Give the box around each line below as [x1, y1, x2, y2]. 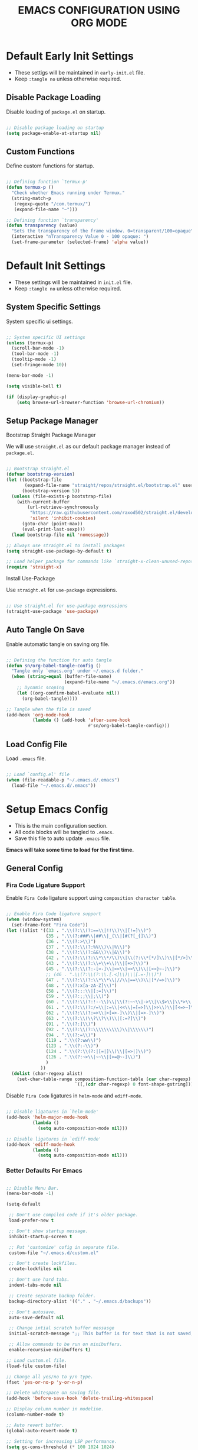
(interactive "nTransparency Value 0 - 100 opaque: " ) [11, 234, 149, 240]
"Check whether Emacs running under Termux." [11, 190, 126, 196]
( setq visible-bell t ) [6, 383, 62, 389]
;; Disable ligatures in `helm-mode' [6, 1109, 99, 1115]
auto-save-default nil [8, 1315, 65, 1320]
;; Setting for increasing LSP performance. [6, 1438, 117, 1444]
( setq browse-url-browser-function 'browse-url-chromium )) [16, 399, 165, 405]
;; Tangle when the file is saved [6, 706, 91, 712]
